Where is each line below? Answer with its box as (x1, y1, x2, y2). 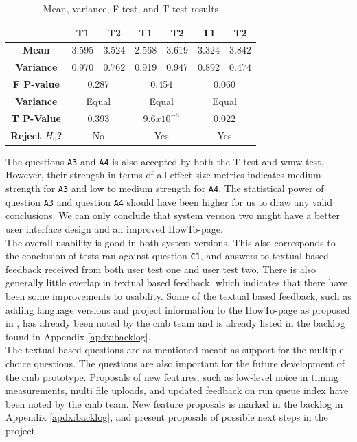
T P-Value (11, 110, 61, 125)
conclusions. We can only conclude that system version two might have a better (5, 208, 340, 222)
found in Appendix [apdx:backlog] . (5, 329, 151, 343)
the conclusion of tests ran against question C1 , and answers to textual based (5, 248, 329, 263)
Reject (10, 128, 42, 142)
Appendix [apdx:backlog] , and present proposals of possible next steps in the (5, 410, 328, 424)
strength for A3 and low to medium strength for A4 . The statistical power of (5, 181, 324, 195)
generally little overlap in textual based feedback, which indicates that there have (5, 275, 348, 290)
